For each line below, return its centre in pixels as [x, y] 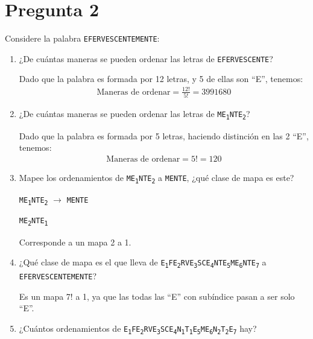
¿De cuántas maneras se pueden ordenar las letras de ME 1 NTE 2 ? [134, 114]
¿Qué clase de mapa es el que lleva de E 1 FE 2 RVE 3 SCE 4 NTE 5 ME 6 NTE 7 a [143, 263]
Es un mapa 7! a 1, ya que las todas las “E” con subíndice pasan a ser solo [157, 296]
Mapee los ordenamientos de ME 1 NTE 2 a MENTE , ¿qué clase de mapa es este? [156, 178]
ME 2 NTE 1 [33, 222]
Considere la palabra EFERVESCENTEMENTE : [82, 38]
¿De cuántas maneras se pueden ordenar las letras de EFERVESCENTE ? [146, 58]
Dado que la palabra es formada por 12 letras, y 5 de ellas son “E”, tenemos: [161, 79]
